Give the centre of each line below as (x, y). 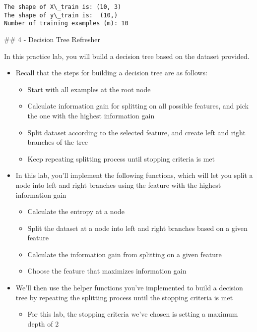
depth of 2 (43, 323)
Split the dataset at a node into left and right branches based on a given (137, 228)
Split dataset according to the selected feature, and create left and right (136, 132)
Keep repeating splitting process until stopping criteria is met (121, 158)
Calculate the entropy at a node (76, 211)
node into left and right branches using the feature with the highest (118, 185)
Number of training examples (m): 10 (66, 24)
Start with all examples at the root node (89, 89)
